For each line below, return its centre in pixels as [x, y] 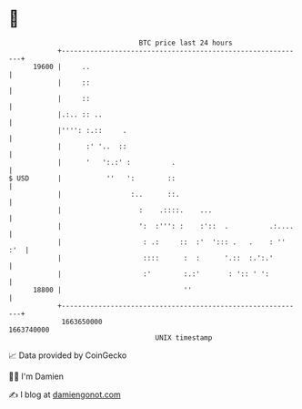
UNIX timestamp [184, 337]
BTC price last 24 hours [186, 43]
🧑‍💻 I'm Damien [36, 376]
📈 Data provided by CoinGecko [68, 355]
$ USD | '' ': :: [92, 178]
